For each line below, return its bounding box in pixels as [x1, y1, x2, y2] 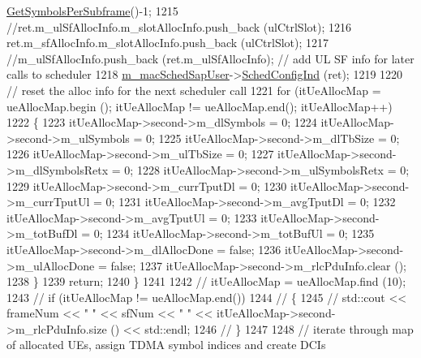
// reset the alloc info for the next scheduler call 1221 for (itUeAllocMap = [6, 81, 381, 98]
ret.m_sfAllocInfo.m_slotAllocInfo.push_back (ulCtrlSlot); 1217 [6, 34, 329, 51]
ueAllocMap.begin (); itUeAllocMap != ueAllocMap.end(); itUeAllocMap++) [6, 97, 393, 114]
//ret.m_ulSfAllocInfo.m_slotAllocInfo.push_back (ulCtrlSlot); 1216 [6, 18, 351, 35]
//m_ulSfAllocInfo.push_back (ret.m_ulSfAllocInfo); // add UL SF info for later [6, 50, 415, 67]
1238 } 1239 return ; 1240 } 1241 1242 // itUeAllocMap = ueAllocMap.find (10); [6, 273, 406, 290]
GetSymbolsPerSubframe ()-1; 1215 [6, 2, 178, 19]
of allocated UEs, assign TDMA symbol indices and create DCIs [6, 336, 326, 353]
